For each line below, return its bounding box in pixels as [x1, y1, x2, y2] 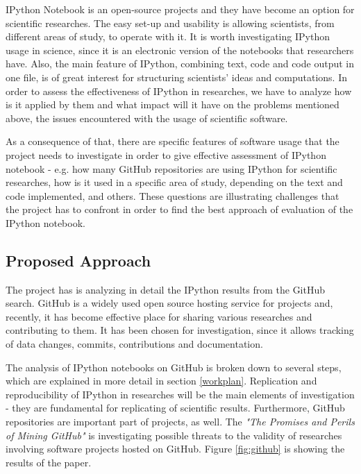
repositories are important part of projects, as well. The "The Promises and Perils [6, 414, 355, 429]
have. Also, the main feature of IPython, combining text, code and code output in [6, 56, 355, 71]
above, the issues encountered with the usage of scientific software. [6, 110, 288, 125]
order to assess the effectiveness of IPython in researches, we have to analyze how [6, 83, 352, 98]
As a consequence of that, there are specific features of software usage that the [6, 134, 339, 149]
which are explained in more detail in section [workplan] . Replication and [6, 373, 317, 388]
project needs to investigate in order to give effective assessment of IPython [6, 147, 326, 162]
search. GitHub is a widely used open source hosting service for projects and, [6, 296, 333, 310]
